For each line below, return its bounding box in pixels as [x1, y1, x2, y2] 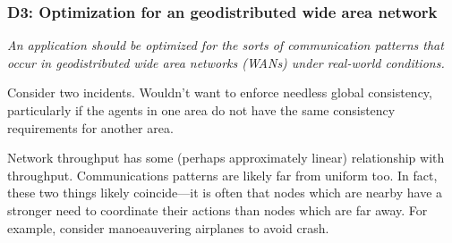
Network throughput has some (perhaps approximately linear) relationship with [7, 148, 445, 167]
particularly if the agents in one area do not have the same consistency [7, 101, 396, 119]
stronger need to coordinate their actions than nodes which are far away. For [7, 200, 428, 219]
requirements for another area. [7, 118, 174, 137]
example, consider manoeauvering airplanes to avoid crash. [7, 218, 329, 237]
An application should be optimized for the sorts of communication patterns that [7, 36, 444, 54]
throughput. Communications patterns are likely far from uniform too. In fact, [7, 165, 438, 184]
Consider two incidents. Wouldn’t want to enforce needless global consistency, [7, 83, 432, 102]
